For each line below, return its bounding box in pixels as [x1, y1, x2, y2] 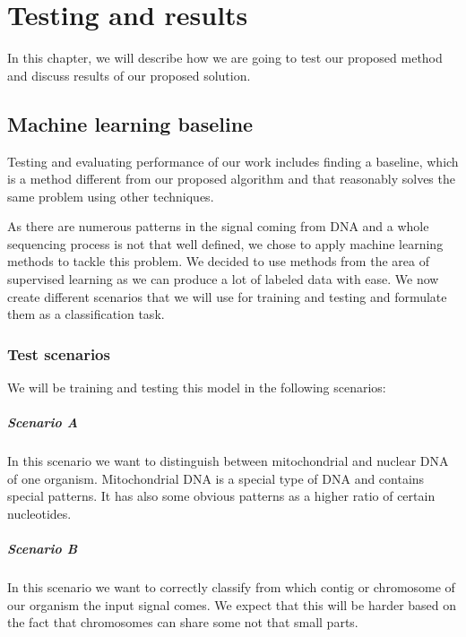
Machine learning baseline [7, 109, 254, 137]
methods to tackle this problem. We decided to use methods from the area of [7, 252, 429, 271]
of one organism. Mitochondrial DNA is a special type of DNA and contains [7, 469, 425, 487]
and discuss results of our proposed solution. [7, 65, 251, 84]
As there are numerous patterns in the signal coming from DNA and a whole [7, 217, 429, 236]
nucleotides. [7, 504, 72, 523]
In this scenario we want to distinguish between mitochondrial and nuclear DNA [7, 452, 449, 470]
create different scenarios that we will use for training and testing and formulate [7, 287, 447, 306]
